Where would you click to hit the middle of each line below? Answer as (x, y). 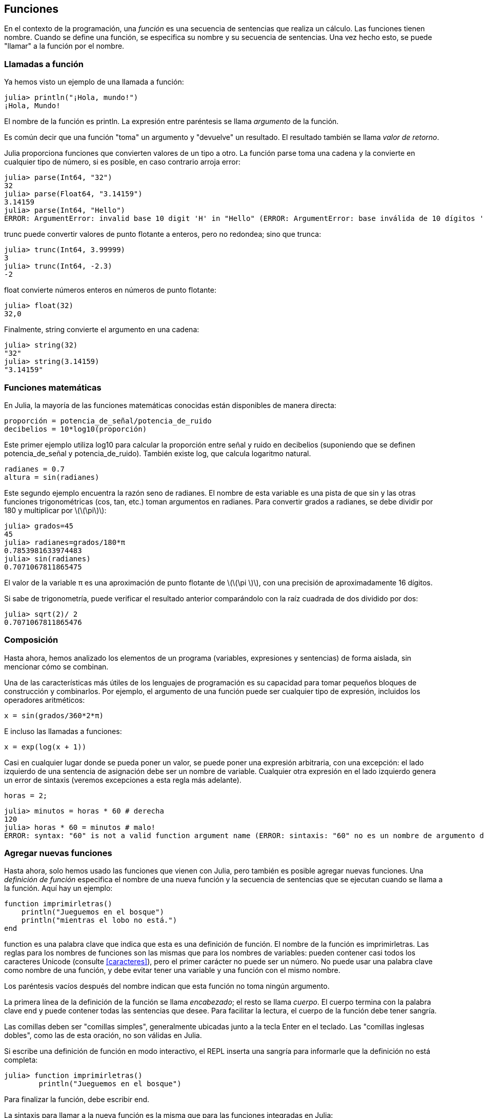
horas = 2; (26, 795)
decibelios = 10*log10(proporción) (76, 429)
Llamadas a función (44, 64)
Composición (31, 640)
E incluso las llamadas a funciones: (63, 731)
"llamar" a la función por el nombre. (64, 46)
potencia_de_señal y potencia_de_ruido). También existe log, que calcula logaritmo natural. (158, 453)
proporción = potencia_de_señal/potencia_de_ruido (108, 421)
